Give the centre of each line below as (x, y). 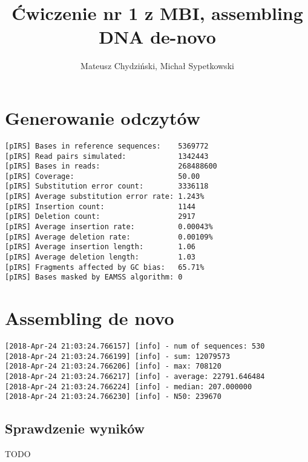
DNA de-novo (157, 37)
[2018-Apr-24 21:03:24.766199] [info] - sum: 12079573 (118, 356)
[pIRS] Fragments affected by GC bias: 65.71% (105, 267)
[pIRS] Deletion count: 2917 (100, 217)
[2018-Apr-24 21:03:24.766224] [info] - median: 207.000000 (129, 387)
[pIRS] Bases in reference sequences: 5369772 (107, 146)
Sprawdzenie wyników (75, 428)
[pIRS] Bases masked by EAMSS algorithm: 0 (94, 277)
